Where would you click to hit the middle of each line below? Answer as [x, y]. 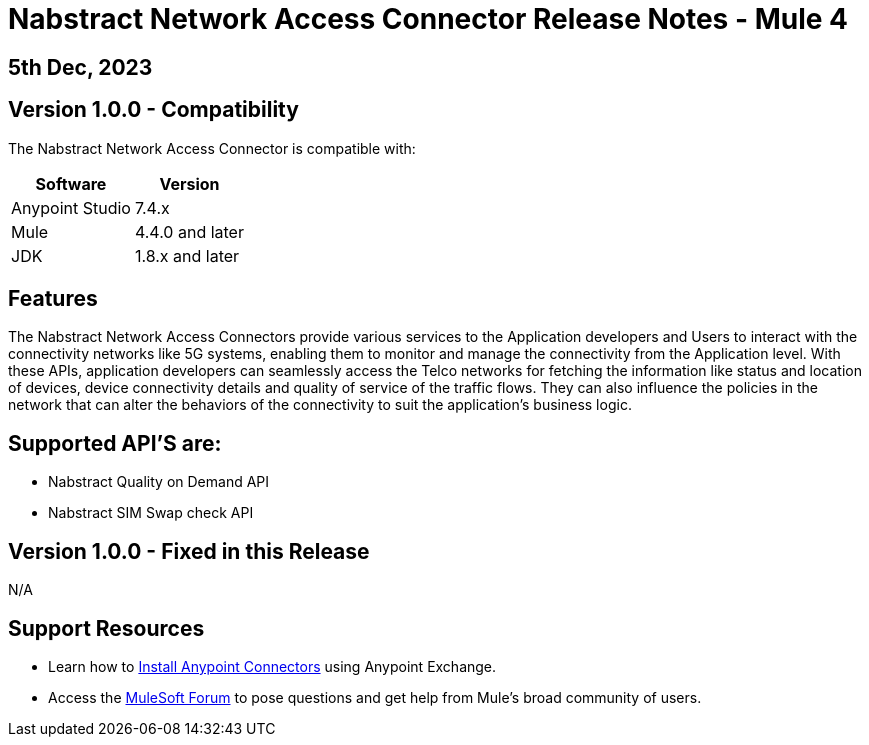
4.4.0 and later [189, 231]
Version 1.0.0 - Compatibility [153, 110]
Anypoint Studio [71, 207]
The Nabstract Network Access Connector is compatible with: [212, 148]
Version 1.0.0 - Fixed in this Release [189, 551]
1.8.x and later [187, 255]
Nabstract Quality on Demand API [159, 482]
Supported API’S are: [115, 443]
